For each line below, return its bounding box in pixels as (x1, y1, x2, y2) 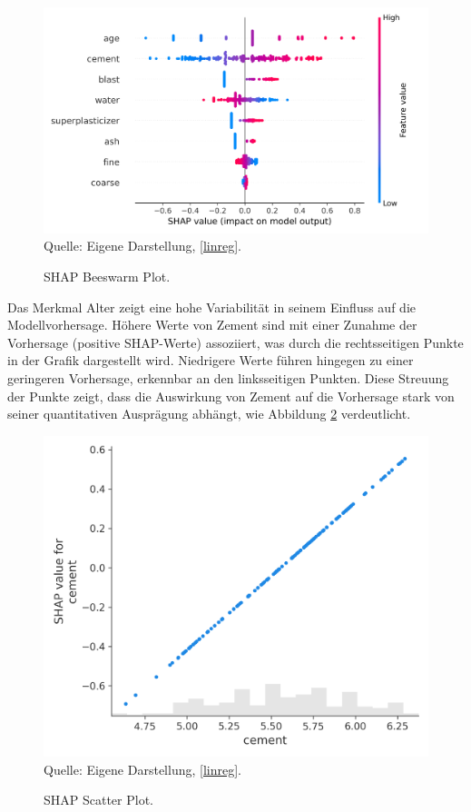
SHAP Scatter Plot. (44, 790, 154, 809)
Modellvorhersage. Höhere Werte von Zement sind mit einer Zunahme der (7, 315, 417, 334)
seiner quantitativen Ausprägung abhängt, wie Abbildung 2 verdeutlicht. (7, 404, 411, 423)
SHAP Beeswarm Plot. (44, 267, 171, 286)
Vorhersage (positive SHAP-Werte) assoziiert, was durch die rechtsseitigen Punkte (7, 332, 464, 352)
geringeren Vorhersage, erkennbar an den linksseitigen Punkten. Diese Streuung (7, 369, 449, 387)
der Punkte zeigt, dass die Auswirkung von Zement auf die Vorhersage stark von (7, 386, 455, 405)
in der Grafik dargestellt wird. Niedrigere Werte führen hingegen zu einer (7, 351, 414, 370)
